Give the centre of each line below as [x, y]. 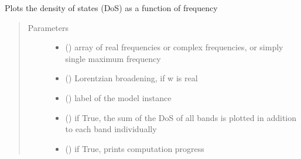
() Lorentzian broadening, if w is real [131, 78]
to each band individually [111, 129]
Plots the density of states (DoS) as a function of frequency [111, 8]
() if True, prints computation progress [135, 148]
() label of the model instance [118, 97]
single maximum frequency [113, 58]
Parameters [48, 27]
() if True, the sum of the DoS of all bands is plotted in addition [181, 117]
